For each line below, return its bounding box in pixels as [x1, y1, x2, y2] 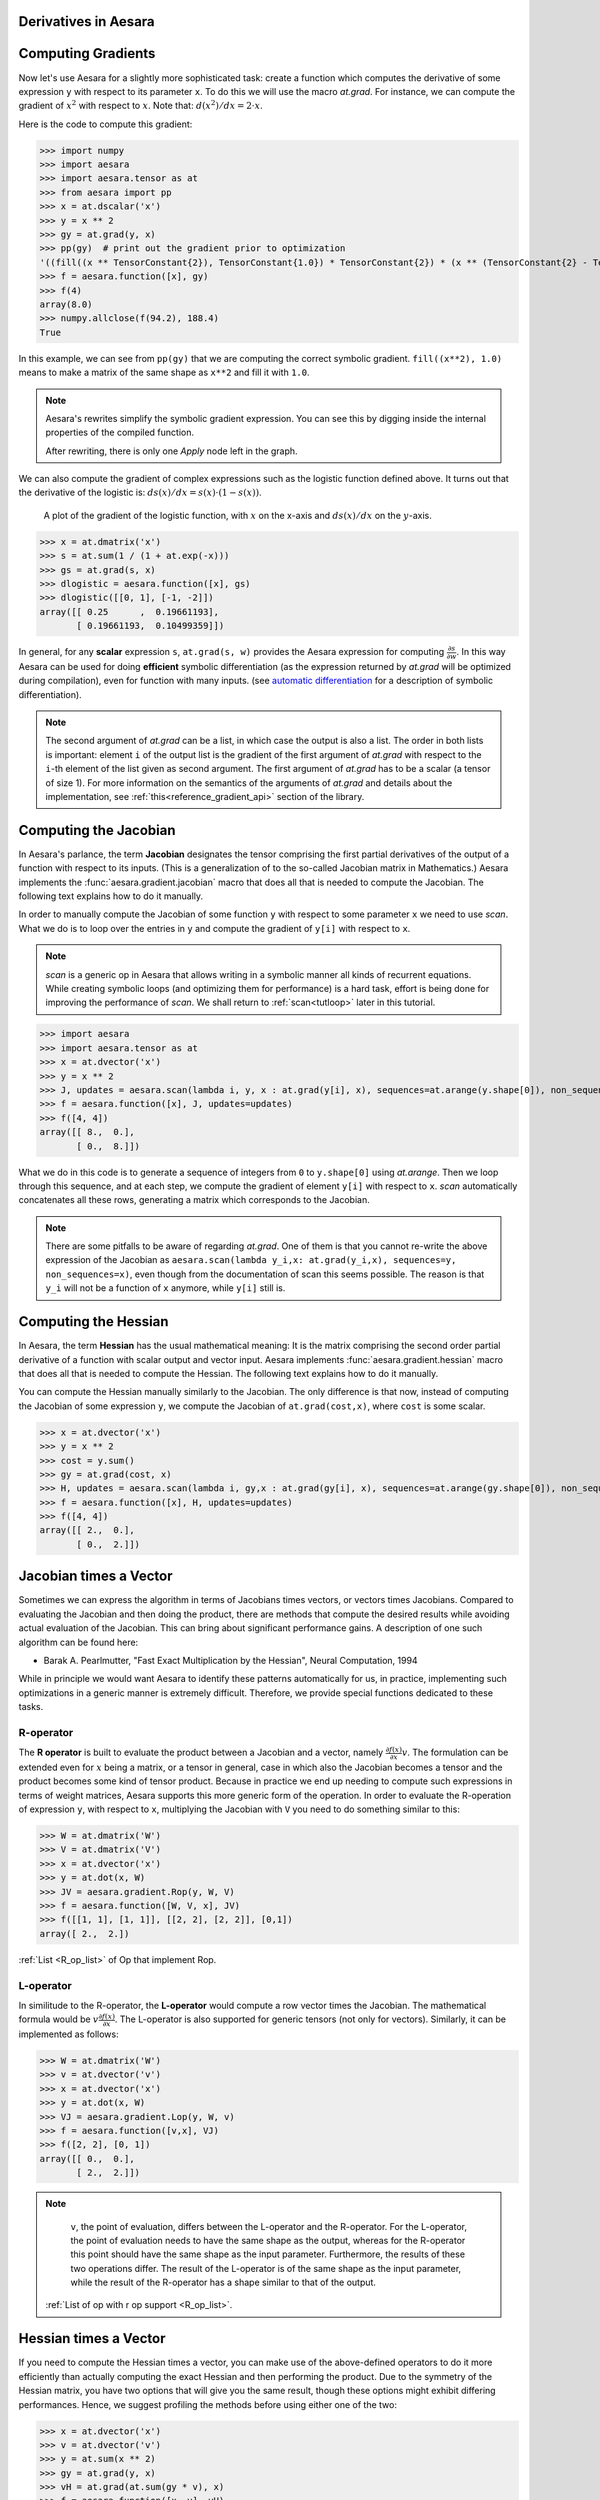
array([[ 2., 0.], [39, 1525, 135, 1536]
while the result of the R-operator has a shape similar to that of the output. [70, 2276, 377, 2289]
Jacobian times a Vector [18, 1568, 174, 1585]
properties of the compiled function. [45, 426, 195, 439]
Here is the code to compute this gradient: [18, 118, 193, 130]
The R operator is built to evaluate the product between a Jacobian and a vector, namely [18, 1746, 384, 1759]
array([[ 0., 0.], [39, 2153, 135, 2164]
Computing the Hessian [18, 1313, 169, 1330]
